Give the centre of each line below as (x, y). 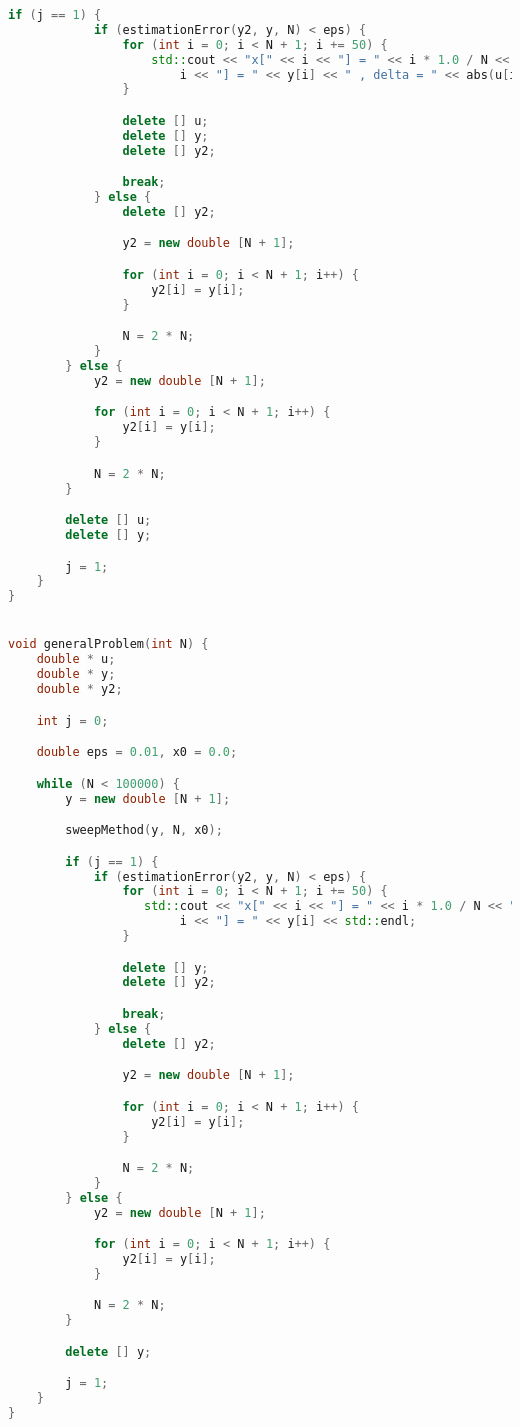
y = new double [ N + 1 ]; (148, 798)
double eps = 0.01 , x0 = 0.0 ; (137, 752)
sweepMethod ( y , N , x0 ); (144, 830)
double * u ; (76, 659)
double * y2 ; (79, 689)
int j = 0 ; (72, 720)
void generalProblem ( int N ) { (108, 644)
